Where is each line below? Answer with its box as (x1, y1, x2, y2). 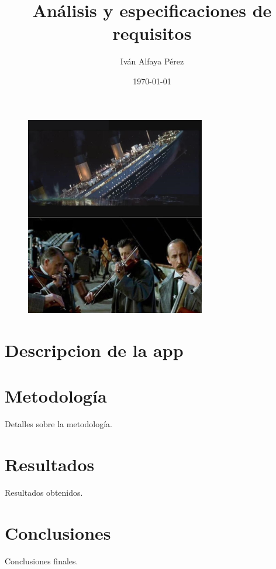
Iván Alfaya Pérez (120, 55, 184, 67)
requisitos (112, 21, 192, 45)
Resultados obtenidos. (5, 486, 83, 498)
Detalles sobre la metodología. (5, 418, 112, 430)
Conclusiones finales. (5, 554, 78, 567)
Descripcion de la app (5, 338, 184, 362)
